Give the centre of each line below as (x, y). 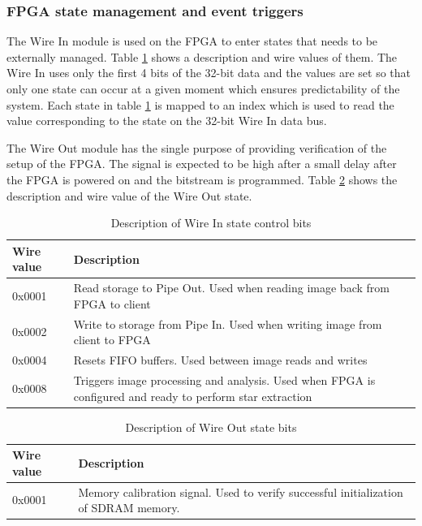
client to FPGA (112, 340)
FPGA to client (112, 303)
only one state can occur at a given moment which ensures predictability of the (203, 88)
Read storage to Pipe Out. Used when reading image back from (231, 288)
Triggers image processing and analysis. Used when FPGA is (224, 379)
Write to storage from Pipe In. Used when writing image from (228, 323)
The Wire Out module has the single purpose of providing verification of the (197, 147)
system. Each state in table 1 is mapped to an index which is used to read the (200, 104)
